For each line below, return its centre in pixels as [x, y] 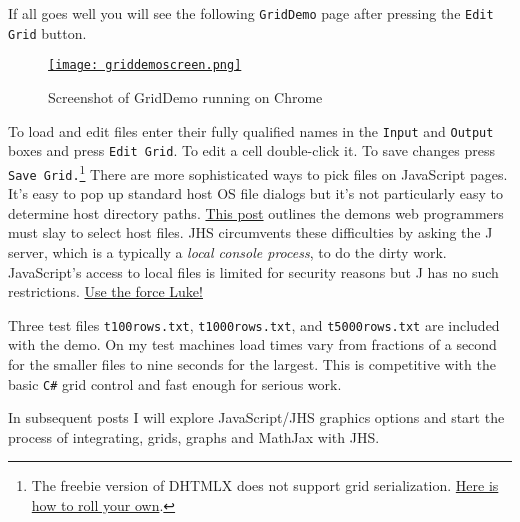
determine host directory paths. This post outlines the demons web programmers [256, 212]
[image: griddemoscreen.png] [145, 65]
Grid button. [47, 32]
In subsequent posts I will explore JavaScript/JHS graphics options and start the [256, 417]
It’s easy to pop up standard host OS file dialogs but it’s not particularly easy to [255, 193]
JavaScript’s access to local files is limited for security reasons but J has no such [253, 271]
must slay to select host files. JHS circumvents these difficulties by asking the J [250, 232]
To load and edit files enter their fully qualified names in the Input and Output [251, 130]
